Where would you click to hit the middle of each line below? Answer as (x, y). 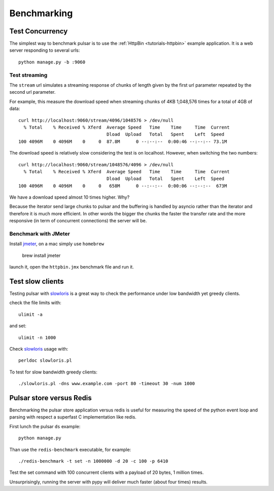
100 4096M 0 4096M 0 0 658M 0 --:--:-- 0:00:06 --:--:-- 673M (123, 186)
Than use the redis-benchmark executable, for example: (70, 449)
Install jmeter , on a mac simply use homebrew (57, 244)
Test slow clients (37, 281)
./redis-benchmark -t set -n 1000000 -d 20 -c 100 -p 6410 (93, 461)
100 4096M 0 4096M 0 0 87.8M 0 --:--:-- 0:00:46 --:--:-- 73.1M (123, 141)
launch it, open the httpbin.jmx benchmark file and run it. (72, 267)
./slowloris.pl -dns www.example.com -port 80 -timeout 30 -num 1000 (107, 384)
